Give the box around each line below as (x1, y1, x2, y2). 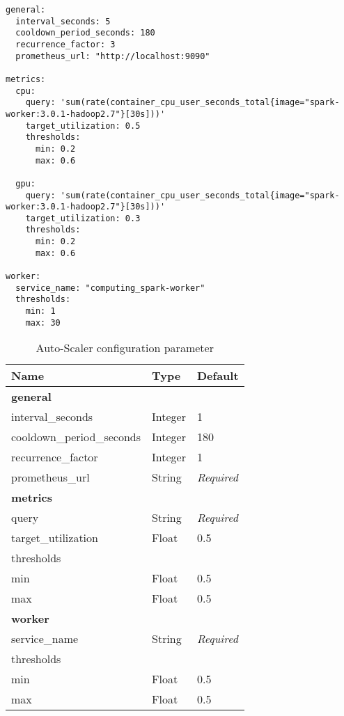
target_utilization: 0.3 (25, 213, 141, 223)
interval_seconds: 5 (15, 16, 111, 26)
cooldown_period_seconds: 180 (15, 28, 155, 38)
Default (196, 367, 239, 384)
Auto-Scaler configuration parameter (36, 340, 214, 356)
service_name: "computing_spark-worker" (15, 283, 205, 293)
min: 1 (25, 306, 56, 317)
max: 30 (25, 317, 61, 328)
